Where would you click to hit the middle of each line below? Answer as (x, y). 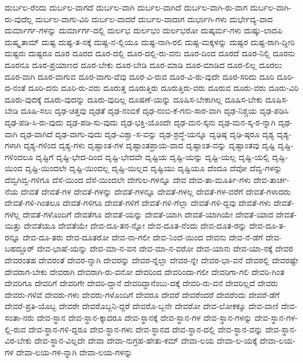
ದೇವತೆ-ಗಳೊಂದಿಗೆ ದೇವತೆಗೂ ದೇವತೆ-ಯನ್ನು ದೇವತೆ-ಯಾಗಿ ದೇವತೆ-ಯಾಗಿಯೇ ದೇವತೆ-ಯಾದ (148, 214)
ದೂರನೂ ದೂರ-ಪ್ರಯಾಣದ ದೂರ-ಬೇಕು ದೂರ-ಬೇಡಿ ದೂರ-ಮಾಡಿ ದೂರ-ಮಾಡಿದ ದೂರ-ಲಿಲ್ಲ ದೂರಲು (144, 64)
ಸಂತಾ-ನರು (20, 318)
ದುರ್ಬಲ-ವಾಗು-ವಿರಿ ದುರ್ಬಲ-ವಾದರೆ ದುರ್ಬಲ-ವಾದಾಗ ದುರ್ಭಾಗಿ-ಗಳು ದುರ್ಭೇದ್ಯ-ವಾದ (154, 18)
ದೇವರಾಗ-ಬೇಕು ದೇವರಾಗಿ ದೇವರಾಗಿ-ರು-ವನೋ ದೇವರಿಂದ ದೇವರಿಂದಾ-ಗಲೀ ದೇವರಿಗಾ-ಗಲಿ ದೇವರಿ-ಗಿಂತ (145, 271)
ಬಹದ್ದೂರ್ (20, 248)
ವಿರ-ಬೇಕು (18, 340)
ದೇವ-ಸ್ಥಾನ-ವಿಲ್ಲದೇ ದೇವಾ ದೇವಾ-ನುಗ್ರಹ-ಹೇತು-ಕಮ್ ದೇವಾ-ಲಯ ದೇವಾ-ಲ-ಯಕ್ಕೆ (146, 340)
